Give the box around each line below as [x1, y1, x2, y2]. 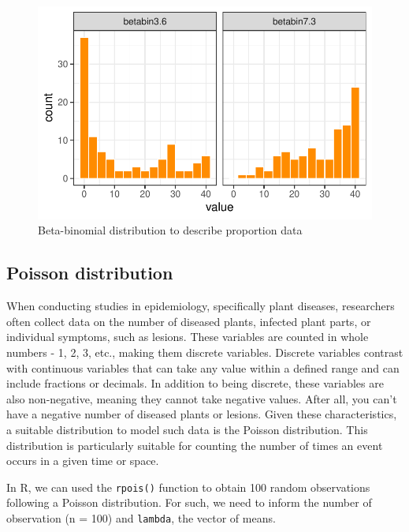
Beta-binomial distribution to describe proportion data [38, 222, 303, 238]
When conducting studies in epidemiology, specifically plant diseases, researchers [6, 298, 395, 314]
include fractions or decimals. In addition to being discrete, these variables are [6, 375, 384, 392]
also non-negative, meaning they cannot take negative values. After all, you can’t [6, 390, 397, 406]
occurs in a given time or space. [6, 452, 159, 469]
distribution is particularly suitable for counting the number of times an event [6, 436, 383, 453]
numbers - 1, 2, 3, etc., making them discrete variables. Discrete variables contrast [6, 343, 403, 360]
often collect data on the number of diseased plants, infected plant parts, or [6, 313, 371, 329]
